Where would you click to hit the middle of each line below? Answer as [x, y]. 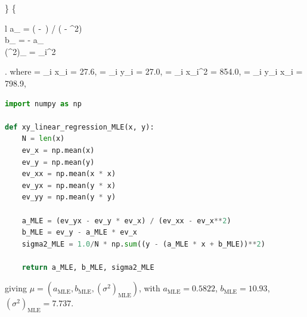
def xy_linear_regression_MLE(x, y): [80, 127]
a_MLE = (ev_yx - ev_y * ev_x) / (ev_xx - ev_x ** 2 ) [126, 221]
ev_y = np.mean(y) [58, 162]
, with [149, 288]
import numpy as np [43, 104]
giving [16, 288]
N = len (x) [43, 139]
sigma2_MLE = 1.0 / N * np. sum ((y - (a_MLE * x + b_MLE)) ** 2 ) [143, 244]
